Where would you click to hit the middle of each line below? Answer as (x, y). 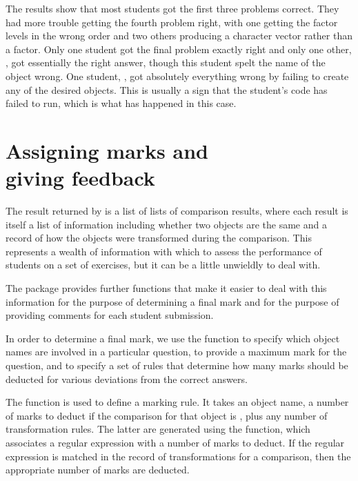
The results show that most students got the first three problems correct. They (172, 8)
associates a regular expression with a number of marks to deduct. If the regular (175, 442)
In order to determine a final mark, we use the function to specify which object (173, 338)
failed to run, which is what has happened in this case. (121, 103)
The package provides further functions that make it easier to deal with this (166, 288)
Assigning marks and (107, 150)
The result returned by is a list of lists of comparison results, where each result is (177, 211)
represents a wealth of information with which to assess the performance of (164, 251)
